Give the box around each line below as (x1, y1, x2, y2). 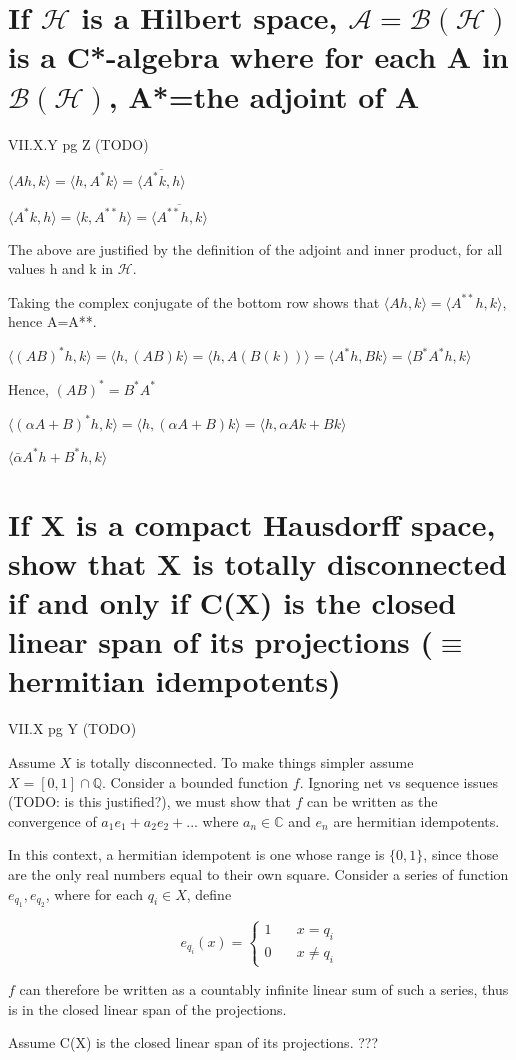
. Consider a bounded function (102, 771, 289, 792)
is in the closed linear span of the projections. (8, 998, 287, 1019)
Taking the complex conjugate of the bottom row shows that (8, 291, 380, 312)
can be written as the (307, 791, 438, 812)
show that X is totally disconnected (8, 542, 507, 583)
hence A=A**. (8, 311, 97, 332)
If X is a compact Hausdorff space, (8, 503, 496, 544)
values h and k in (8, 258, 114, 279)
